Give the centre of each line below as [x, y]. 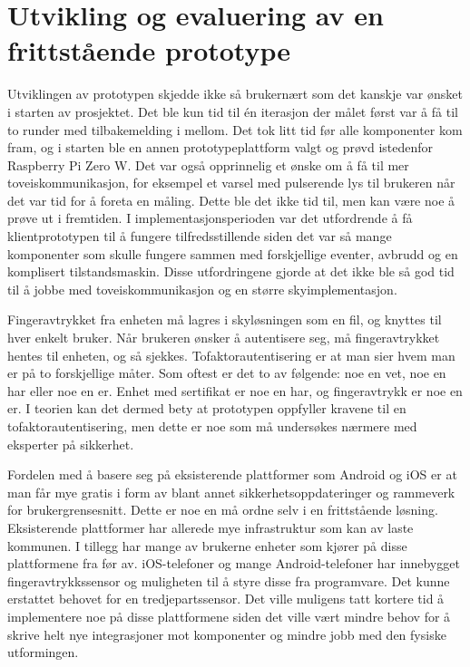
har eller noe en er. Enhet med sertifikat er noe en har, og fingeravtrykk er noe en [235, 390]
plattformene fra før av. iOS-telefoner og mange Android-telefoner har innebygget [234, 563]
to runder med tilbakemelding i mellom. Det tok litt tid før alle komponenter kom [235, 129]
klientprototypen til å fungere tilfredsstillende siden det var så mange [200, 236]
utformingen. [43, 652]
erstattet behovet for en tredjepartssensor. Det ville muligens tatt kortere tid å [226, 599]
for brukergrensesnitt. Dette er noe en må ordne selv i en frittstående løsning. [223, 510]
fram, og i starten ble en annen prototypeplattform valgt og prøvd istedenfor [220, 147]
